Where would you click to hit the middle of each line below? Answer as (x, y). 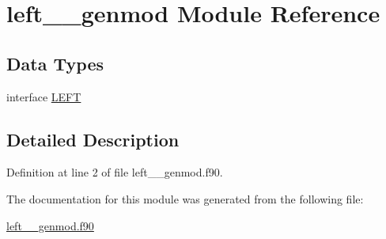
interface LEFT (44, 96)
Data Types (55, 63)
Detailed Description (93, 139)
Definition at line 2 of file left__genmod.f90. (115, 172)
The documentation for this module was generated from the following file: (185, 198)
